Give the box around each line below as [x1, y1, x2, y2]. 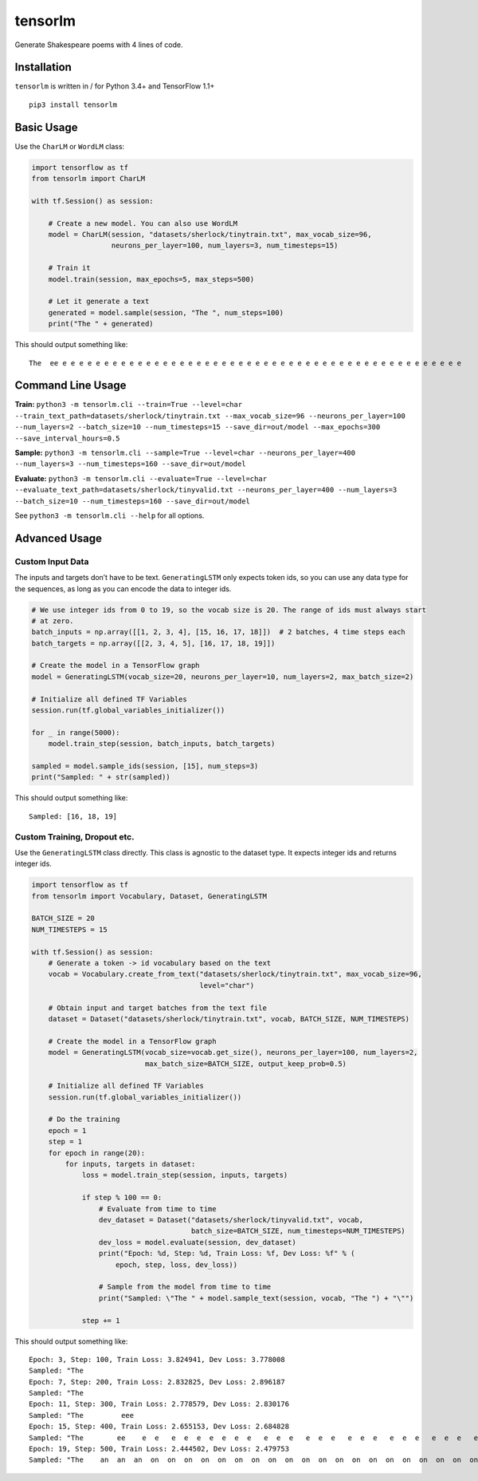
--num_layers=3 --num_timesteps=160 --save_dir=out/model [14, 460, 246, 468]
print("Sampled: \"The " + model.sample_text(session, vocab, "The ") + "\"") [98, 1293, 414, 1302]
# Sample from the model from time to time [98, 1282, 272, 1292]
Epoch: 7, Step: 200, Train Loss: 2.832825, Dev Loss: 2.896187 [29, 1377, 286, 1386]
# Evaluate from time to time [98, 1204, 217, 1213]
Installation [14, 61, 72, 74]
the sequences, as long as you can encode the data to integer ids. [14, 583, 232, 594]
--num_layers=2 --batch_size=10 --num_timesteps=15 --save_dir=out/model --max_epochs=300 [14, 423, 381, 432]
